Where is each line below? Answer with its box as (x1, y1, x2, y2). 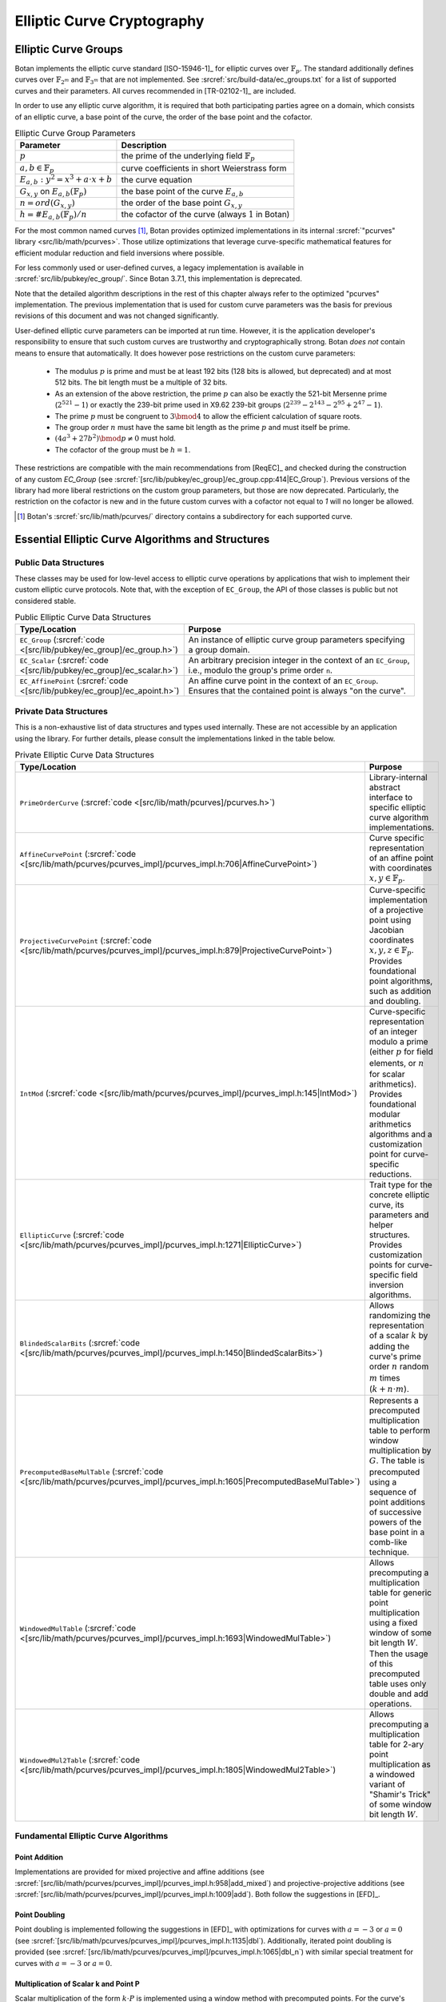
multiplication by (368, 1445, 432, 1457)
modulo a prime (368, 1036, 428, 1047)
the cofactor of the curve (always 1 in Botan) (121, 209, 290, 220)
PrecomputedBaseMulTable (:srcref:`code (19, 1465, 164, 1477)
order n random (368, 1361, 429, 1373)
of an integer (368, 1026, 418, 1037)
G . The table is (368, 1455, 425, 1466)
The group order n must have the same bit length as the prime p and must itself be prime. (54, 422, 351, 432)
